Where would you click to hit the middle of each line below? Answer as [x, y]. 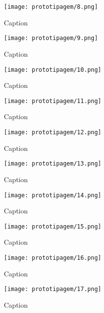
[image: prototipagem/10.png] [53, 70]
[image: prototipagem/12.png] [53, 132]
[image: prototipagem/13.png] [53, 164]
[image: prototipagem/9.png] [51, 38]
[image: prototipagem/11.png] [53, 101]
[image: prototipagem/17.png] [53, 289]
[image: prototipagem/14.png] [53, 195]
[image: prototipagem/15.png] [53, 226]
